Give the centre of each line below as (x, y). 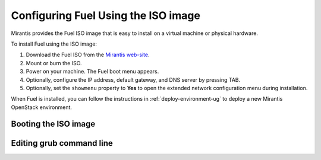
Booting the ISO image (53, 124)
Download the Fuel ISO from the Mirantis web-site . (88, 55)
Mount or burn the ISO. (54, 63)
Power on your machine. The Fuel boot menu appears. (92, 72)
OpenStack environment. (42, 107)
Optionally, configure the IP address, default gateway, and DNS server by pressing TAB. (133, 79)
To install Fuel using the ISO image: (54, 44)
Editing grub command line (62, 143)
